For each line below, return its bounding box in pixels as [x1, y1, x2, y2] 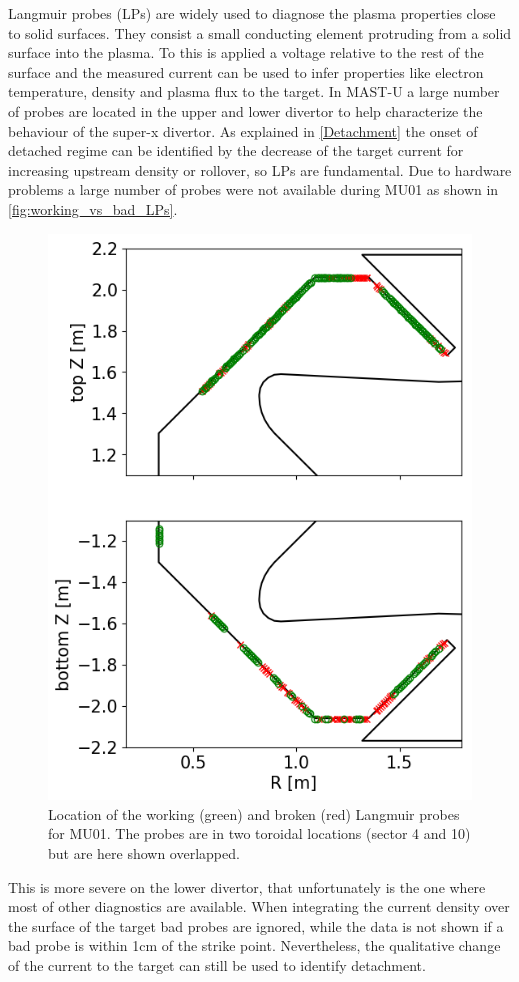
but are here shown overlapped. [48, 842, 240, 863]
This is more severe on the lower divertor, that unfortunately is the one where [8, 876, 486, 897]
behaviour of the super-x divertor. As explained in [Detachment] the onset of [8, 120, 478, 141]
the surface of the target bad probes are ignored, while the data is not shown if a [8, 915, 504, 936]
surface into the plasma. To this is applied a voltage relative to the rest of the [8, 42, 484, 63]
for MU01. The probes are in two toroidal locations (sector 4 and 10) [48, 823, 471, 844]
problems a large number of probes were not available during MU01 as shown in [8, 179, 499, 200]
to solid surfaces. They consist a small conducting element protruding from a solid [8, 22, 512, 43]
